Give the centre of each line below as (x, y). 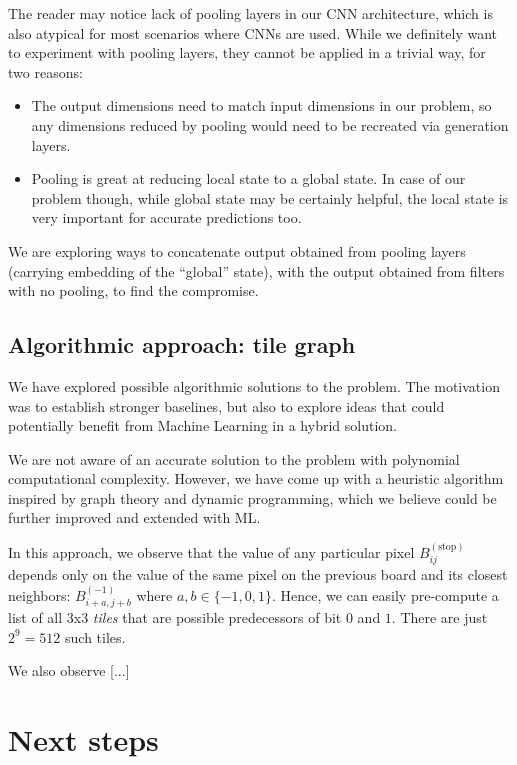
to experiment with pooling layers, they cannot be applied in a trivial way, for (247, 52)
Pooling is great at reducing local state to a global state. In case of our (248, 178)
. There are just (439, 617)
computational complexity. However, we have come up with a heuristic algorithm (256, 478)
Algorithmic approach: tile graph (182, 344)
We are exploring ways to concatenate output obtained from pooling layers (237, 250)
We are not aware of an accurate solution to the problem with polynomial (234, 458)
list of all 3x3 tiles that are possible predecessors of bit (175, 617)
